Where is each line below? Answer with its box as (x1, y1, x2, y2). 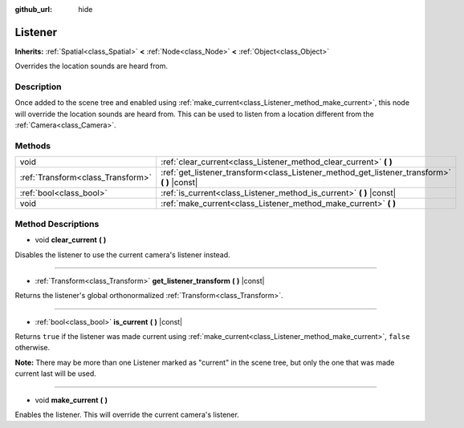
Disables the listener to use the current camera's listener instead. (14, 249, 230, 260)
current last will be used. (14, 369, 96, 378)
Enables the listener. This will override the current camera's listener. (14, 410, 240, 420)
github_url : (14, 5, 52, 14)
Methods (14, 140, 51, 151)
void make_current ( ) (35, 395, 108, 405)
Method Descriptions (14, 218, 100, 229)
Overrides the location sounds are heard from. (14, 61, 169, 71)
